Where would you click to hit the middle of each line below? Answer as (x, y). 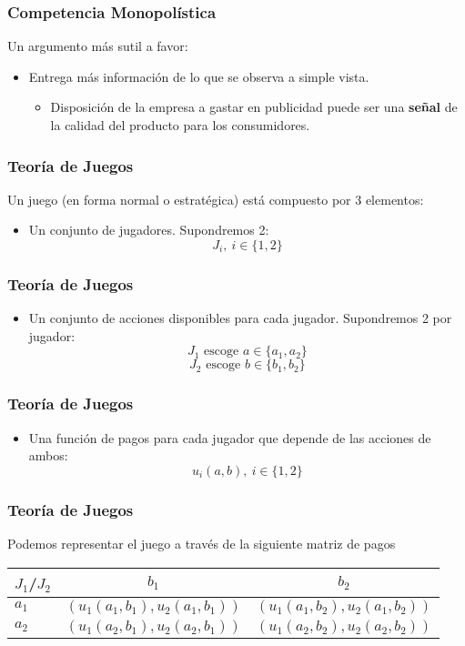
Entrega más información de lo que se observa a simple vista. (199, 76)
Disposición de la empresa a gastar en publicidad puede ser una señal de (254, 107)
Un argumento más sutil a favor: (98, 46)
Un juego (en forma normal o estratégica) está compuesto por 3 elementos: (216, 199)
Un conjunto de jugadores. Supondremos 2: (149, 230)
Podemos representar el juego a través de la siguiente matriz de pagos (202, 544)
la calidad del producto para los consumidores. (180, 125)
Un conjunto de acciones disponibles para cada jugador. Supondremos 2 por (240, 318)
